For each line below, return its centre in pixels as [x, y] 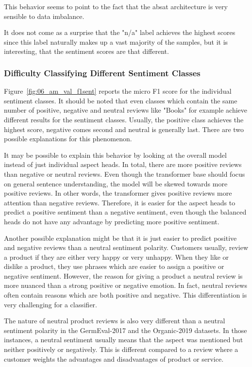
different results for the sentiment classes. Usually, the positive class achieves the [124, 119]
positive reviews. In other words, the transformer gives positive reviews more [118, 193]
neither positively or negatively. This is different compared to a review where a [121, 349]
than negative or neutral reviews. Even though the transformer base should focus [125, 174]
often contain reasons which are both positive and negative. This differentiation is [126, 295]
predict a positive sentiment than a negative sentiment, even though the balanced [125, 212]
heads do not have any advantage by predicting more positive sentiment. [112, 221]
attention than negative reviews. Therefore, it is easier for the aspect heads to [120, 202]
